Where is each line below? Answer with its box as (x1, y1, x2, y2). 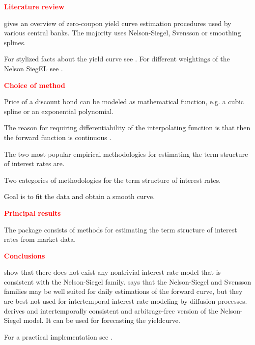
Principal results (4, 207, 61, 218)
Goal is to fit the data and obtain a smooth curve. (4, 191, 155, 201)
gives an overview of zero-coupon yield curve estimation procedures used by (4, 18, 231, 28)
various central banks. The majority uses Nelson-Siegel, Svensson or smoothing (4, 28, 241, 38)
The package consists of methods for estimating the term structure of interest (4, 224, 237, 234)
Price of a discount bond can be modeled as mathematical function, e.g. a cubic (4, 96, 244, 107)
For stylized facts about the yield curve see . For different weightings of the (4, 54, 230, 64)
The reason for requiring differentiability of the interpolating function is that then (4, 122, 251, 133)
